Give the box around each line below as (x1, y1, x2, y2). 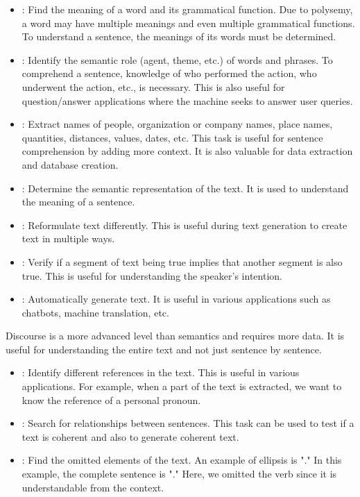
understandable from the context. (22, 480, 164, 494)
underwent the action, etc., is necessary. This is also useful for (22, 79, 285, 94)
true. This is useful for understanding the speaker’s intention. (22, 268, 282, 283)
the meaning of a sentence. (22, 194, 135, 209)
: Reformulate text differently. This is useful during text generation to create (22, 217, 348, 232)
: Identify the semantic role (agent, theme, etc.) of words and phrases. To (22, 52, 333, 67)
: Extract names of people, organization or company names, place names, (22, 117, 333, 131)
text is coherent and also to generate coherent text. (22, 429, 239, 444)
